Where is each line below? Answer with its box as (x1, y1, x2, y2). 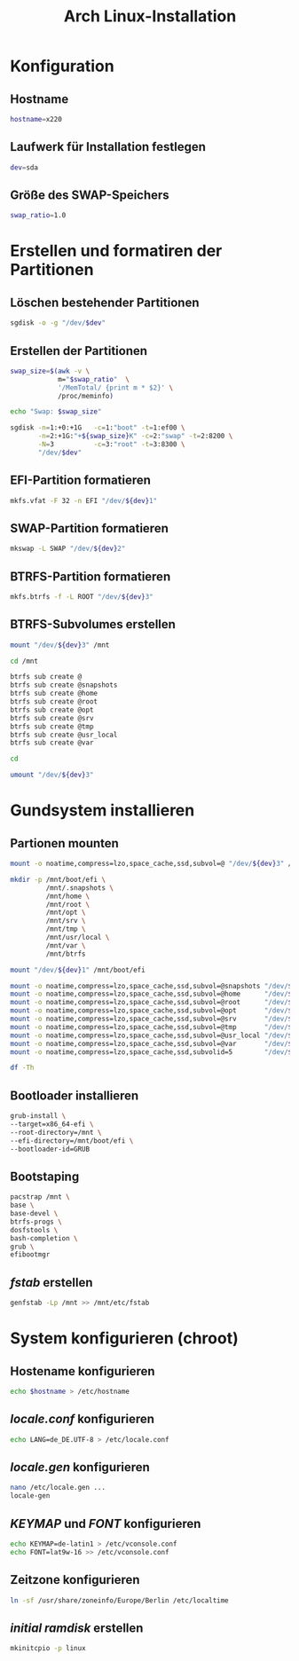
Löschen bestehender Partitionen (10, 295, 200, 310)
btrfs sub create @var (10, 738, 94, 747)
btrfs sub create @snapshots (10, 681, 118, 689)
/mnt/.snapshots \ (45, 883, 114, 893)
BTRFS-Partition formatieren (10, 569, 171, 584)
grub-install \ (10, 1112, 67, 1121)
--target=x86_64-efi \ (10, 1120, 94, 1129)
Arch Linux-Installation (63, 6, 237, 27)
